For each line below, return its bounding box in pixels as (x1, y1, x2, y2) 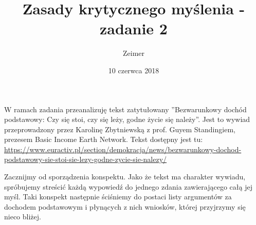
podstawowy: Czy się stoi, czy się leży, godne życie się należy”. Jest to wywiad (4, 114, 250, 125)
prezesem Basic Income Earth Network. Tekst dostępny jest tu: (4, 134, 203, 145)
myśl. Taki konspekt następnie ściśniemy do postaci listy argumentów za (4, 191, 232, 202)
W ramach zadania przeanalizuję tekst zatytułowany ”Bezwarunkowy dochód (4, 104, 247, 114)
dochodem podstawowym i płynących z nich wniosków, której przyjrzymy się (4, 201, 246, 212)
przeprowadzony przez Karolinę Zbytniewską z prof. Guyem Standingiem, (4, 124, 235, 134)
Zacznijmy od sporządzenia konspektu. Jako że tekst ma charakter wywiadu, (4, 171, 246, 182)
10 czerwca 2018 (108, 65, 159, 75)
